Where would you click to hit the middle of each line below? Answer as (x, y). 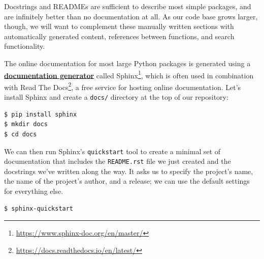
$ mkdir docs (26, 124)
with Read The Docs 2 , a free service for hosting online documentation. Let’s (123, 86)
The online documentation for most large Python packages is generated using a (127, 63)
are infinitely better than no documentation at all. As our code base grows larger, (131, 16)
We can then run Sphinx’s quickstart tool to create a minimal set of (112, 151)
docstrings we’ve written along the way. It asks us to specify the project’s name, (129, 171)
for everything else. (34, 191)
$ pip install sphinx (41, 114)
